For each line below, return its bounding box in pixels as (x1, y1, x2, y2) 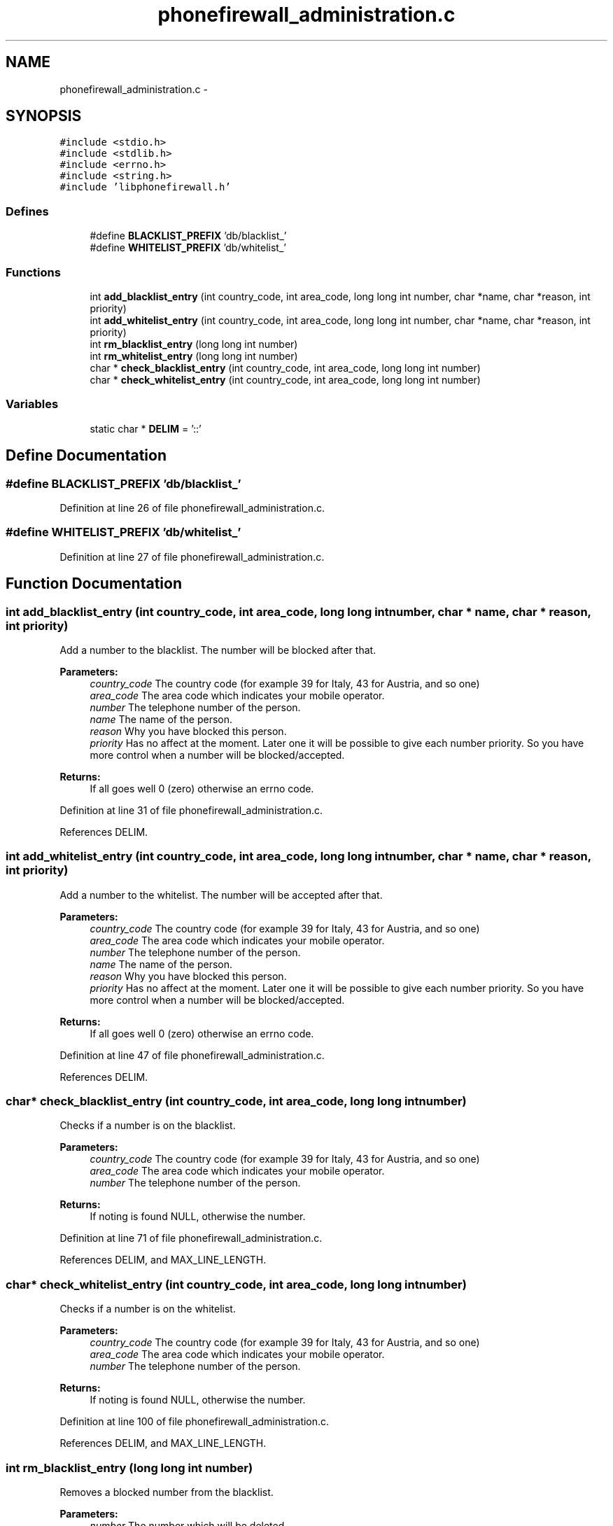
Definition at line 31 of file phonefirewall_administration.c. (59, 804, 323, 816)
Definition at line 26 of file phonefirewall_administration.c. (59, 501, 325, 514)
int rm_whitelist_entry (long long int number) (90, 349, 298, 362)
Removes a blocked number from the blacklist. (59, 1485, 274, 1498)
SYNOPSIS (6, 107, 82, 125)
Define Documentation (6, 447, 167, 465)
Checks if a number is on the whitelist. (59, 1303, 236, 1315)
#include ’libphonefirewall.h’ (59, 181, 231, 193)
